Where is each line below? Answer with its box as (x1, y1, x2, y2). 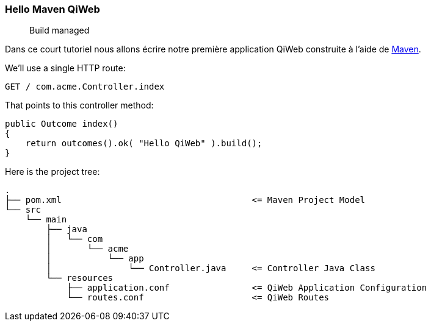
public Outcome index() (5, 119, 118, 129)
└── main (25, 214, 67, 225)
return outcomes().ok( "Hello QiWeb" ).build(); (25, 138, 263, 149)
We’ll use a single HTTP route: (5, 63, 126, 74)
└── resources (46, 273, 114, 283)
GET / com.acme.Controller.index (5, 82, 165, 92)
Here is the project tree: (5, 166, 100, 177)
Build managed (29, 25, 90, 36)
